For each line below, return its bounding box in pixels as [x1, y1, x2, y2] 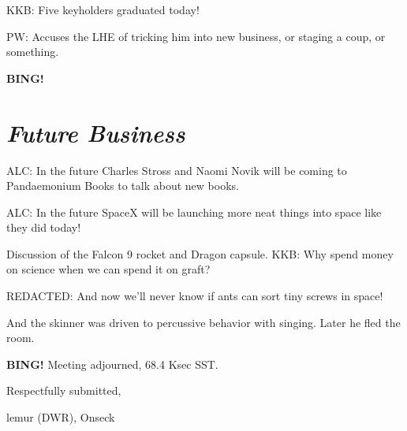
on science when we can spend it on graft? [6, 261, 211, 277]
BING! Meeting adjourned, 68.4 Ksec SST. [6, 355, 218, 372]
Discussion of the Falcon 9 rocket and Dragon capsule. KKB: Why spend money [6, 245, 394, 262]
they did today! [6, 219, 81, 236]
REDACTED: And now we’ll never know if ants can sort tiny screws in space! [6, 288, 383, 304]
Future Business [6, 116, 185, 149]
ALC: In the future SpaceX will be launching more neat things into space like [6, 203, 382, 220]
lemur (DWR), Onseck [6, 409, 115, 425]
